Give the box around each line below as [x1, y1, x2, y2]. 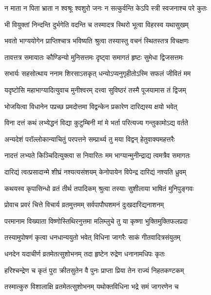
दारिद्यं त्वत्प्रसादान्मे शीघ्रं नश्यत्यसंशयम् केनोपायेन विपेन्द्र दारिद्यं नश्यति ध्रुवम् [4, 166, 186, 177]
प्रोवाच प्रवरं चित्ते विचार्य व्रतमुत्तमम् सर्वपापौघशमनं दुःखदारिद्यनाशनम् [4, 199, 164, 210]
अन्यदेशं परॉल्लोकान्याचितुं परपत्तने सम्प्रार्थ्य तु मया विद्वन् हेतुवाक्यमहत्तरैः [4, 134, 175, 144]
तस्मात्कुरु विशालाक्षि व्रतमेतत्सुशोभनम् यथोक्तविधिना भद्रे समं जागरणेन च [4, 281, 179, 292]
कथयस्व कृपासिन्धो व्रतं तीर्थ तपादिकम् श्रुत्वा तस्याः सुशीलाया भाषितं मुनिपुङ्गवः [4, 183, 194, 193]
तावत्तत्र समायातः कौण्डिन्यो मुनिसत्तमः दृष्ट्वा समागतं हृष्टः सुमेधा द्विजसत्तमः [4, 52, 184, 62]
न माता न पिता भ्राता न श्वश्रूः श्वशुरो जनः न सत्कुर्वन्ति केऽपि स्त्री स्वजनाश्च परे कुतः [4, 3, 207, 13]
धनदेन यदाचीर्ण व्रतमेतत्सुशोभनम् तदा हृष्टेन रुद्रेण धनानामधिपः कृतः [4, 248, 165, 258]
